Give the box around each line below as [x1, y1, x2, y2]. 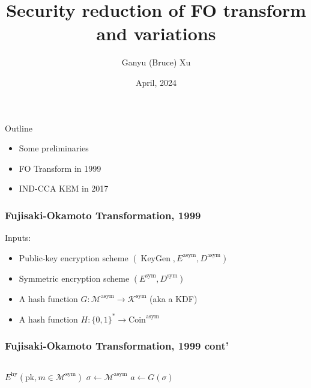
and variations [96, 21, 216, 46]
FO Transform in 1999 [19, 162, 101, 174]
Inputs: [5, 231, 31, 244]
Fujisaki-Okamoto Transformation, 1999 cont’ [5, 338, 229, 353]
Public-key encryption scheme [19, 251, 128, 264]
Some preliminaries [19, 142, 89, 154]
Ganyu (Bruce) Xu [121, 56, 191, 68]
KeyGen [140, 254, 171, 263]
